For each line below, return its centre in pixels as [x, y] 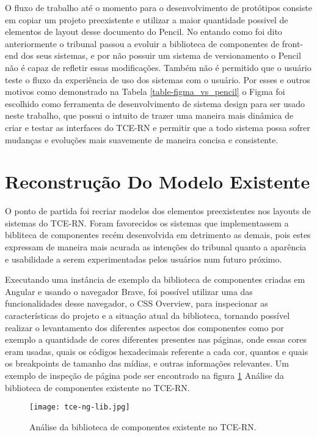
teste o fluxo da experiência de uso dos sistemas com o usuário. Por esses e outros [158, 79]
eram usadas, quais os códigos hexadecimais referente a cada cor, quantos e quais [157, 351]
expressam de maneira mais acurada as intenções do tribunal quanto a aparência [156, 247]
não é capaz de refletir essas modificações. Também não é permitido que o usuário [158, 67]
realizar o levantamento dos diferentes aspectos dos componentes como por [144, 327]
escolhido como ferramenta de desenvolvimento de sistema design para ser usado [155, 103]
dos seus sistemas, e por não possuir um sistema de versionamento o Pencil [161, 55]
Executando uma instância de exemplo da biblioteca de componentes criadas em [155, 279]
